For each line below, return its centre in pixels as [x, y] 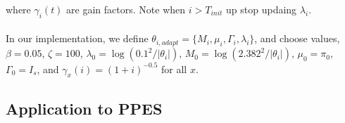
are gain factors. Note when [126, 9]
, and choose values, [297, 38]
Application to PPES [84, 108]
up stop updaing [262, 9]
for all [174, 69]
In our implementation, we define [77, 38]
